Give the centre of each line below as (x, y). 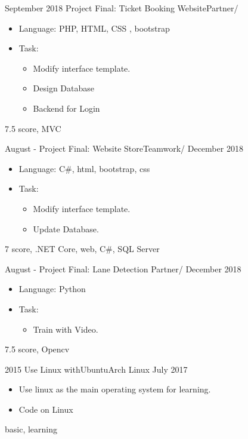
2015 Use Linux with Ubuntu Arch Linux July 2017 (96, 369)
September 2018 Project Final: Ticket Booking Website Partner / (122, 8)
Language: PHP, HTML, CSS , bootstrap (94, 28)
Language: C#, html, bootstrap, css (84, 168)
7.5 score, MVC (33, 128)
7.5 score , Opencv (37, 349)
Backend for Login (66, 108)
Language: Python (52, 289)
